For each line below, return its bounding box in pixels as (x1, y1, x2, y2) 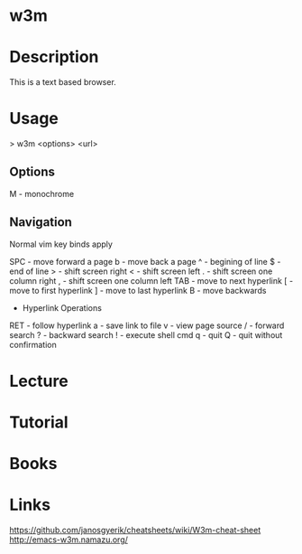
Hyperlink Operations (22, 302, 102, 313)
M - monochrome (9, 188, 75, 199)
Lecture (9, 371, 69, 391)
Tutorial (9, 412, 69, 433)
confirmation (9, 339, 57, 350)
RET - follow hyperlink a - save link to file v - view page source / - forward (9, 320, 285, 331)
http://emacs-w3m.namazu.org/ (9, 534, 129, 545)
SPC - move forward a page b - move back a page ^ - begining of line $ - (9, 256, 281, 267)
